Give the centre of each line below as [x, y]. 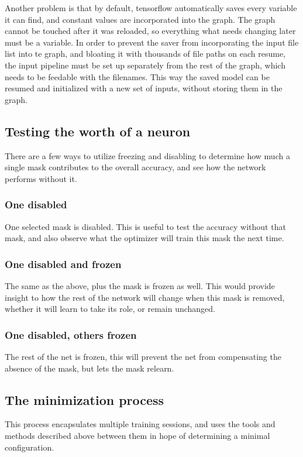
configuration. [30, 447]
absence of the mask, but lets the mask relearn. [89, 368]
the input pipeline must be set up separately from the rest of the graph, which [145, 65]
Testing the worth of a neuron [98, 131]
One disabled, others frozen [71, 334]
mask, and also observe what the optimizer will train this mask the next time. [144, 238]
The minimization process [85, 399]
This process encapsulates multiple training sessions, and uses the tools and [140, 424]
